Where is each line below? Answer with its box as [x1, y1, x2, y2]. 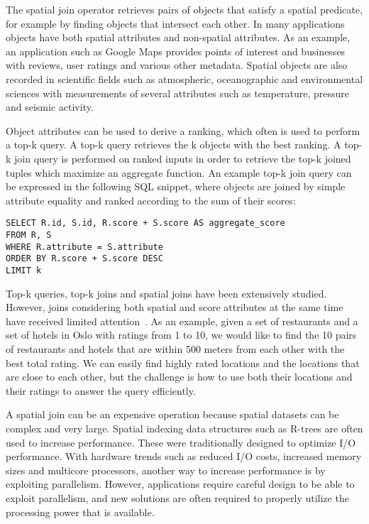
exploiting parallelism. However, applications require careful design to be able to [6, 476, 355, 491]
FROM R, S [6, 229, 52, 240]
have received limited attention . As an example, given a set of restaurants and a [6, 313, 358, 328]
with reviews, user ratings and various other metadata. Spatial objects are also [6, 58, 348, 72]
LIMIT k [6, 265, 42, 275]
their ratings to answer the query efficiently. [6, 383, 196, 398]
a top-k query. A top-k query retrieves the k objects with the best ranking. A [6, 137, 341, 152]
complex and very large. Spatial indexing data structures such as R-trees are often [6, 420, 363, 435]
